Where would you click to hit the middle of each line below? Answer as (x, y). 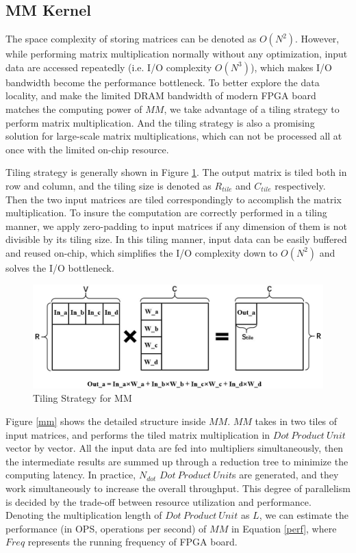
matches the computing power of (74, 108)
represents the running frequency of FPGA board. (132, 542)
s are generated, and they (285, 475)
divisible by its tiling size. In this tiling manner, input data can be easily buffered (176, 239)
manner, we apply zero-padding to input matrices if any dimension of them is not (176, 226)
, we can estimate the (304, 515)
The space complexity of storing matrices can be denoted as (131, 39)
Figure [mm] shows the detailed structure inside (106, 421)
